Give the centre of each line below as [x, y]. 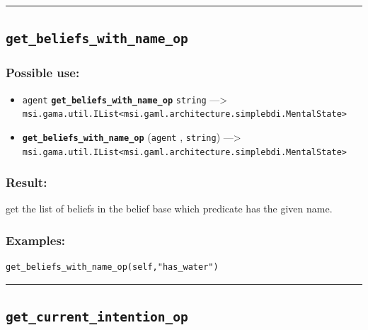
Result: [27, 182]
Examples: [36, 240]
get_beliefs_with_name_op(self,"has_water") [112, 267]
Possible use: [43, 73]
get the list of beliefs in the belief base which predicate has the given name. [169, 209]
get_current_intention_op [97, 317]
